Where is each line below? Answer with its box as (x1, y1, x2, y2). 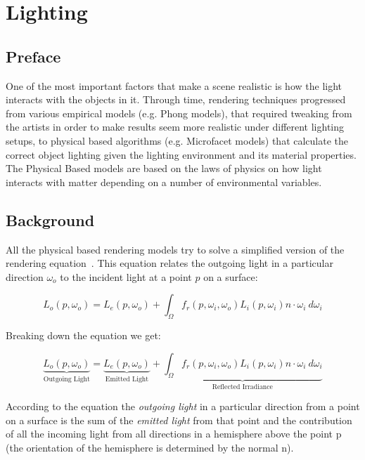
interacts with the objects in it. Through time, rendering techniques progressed (6, 92, 346, 107)
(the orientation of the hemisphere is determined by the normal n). (6, 440, 294, 454)
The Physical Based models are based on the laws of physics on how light (6, 161, 322, 176)
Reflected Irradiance (212, 383, 273, 391)
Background (6, 209, 95, 230)
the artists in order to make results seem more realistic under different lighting (6, 119, 345, 134)
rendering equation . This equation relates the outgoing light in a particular (6, 256, 333, 270)
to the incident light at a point (60, 269, 192, 284)
